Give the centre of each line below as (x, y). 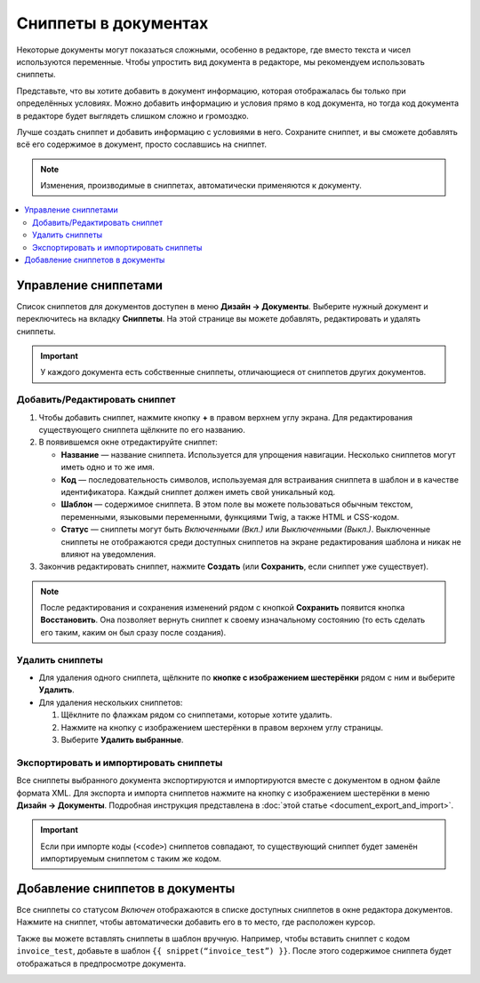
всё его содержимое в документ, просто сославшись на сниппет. (141, 144)
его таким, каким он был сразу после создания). (133, 632)
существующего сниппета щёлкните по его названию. (142, 430)
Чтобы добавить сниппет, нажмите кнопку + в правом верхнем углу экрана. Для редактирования (226, 417)
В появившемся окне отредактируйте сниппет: (128, 442)
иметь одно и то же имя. (108, 468)
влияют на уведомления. (108, 554)
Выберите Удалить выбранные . (122, 739)
